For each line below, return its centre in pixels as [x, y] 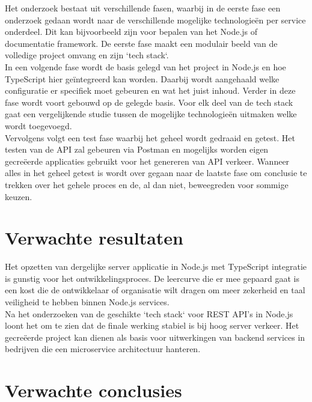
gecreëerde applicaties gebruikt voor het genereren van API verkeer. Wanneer [147, 161]
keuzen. [19, 196]
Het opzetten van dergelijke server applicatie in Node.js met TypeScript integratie [156, 266]
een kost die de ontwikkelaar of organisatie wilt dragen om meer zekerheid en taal [155, 290]
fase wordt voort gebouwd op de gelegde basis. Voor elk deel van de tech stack [149, 102]
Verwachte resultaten [94, 238]
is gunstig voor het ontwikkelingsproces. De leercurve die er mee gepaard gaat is [152, 278]
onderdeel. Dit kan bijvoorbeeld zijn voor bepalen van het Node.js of [131, 32]
